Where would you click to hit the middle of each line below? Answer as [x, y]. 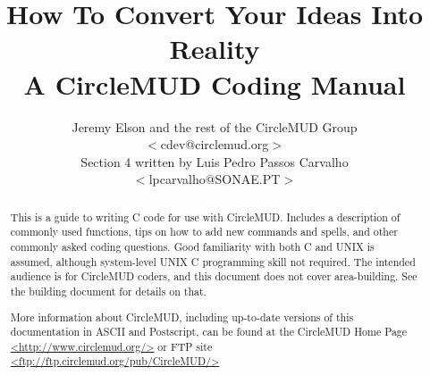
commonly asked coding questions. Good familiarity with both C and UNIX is [192, 246]
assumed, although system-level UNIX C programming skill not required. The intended [213, 261]
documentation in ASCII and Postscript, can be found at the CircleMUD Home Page [209, 332]
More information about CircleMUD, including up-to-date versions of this [182, 317]
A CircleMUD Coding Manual [215, 83]
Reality [215, 49]
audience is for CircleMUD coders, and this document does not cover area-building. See [214, 276]
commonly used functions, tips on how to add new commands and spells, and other [204, 232]
